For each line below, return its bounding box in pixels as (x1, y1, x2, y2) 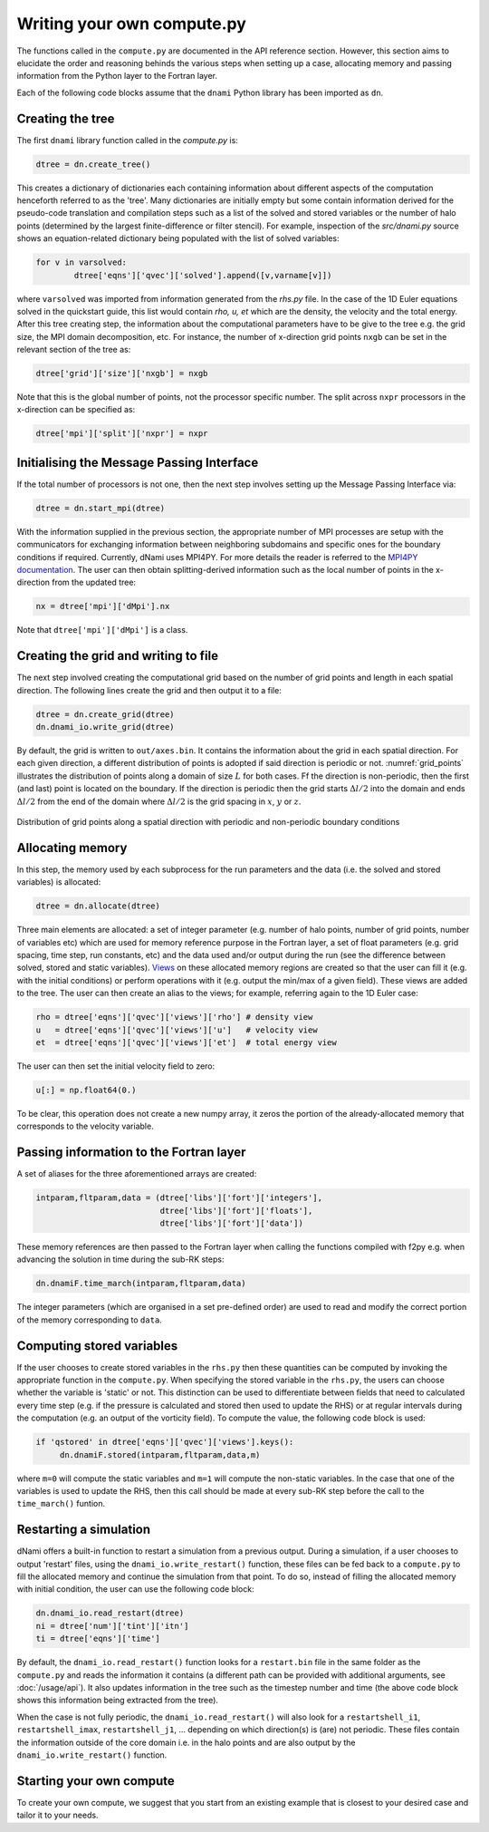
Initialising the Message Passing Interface (16, 454, 259, 470)
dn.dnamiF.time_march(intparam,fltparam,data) (35, 1278, 246, 1289)
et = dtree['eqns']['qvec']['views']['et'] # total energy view (35, 1038, 337, 1048)
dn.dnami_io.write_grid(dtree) (35, 722, 176, 732)
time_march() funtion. (16, 1498, 106, 1509)
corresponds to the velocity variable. (16, 1120, 154, 1132)
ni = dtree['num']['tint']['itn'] (35, 1621, 189, 1631)
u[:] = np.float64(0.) (35, 1084, 137, 1095)
